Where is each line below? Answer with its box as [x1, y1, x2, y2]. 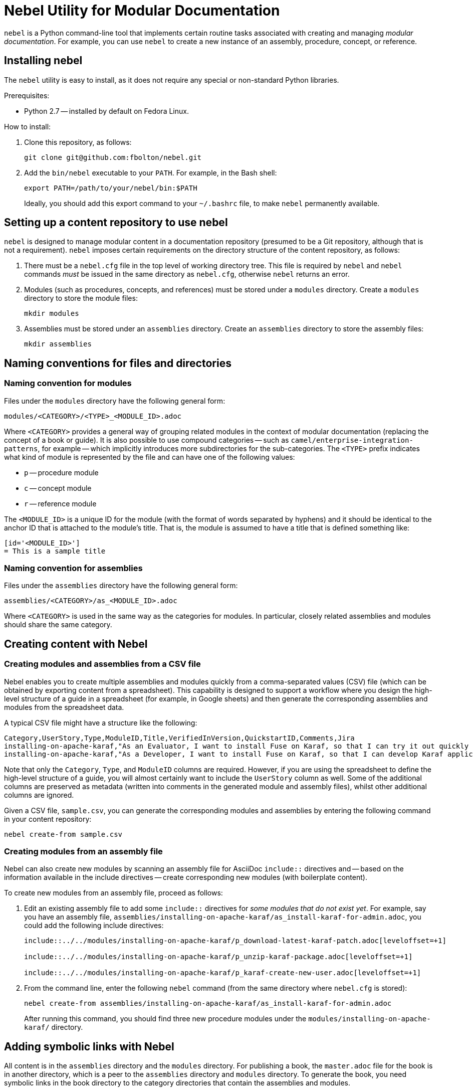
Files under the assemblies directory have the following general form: [4, 581, 238, 590]
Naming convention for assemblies [4, 563, 143, 574]
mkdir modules [24, 309, 79, 318]
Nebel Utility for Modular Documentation [4, 2, 280, 19]
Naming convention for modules [4, 378, 132, 389]
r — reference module [24, 499, 97, 508]
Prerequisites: [4, 91, 50, 100]
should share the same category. [4, 620, 112, 629]
